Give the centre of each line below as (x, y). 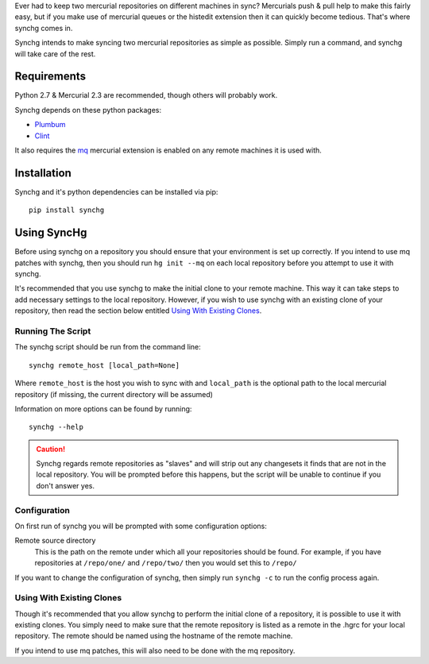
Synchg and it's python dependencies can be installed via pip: (116, 191)
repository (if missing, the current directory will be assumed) (114, 394)
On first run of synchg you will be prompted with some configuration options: (141, 526)
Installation (43, 173)
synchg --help (56, 427)
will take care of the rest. (55, 54)
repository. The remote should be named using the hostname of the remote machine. (154, 636)
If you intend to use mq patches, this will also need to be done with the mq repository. (155, 650)
